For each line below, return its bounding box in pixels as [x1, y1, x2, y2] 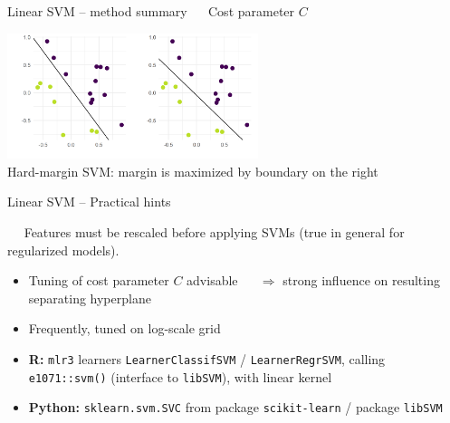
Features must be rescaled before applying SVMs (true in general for [24, 222, 405, 241]
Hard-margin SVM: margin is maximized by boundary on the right [7, 161, 378, 180]
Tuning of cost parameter [28, 271, 169, 290]
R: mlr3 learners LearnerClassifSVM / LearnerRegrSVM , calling [28, 349, 386, 368]
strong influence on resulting [282, 271, 440, 290]
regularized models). [7, 240, 120, 259]
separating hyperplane [28, 288, 151, 307]
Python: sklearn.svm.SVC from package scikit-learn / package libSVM [28, 398, 443, 417]
